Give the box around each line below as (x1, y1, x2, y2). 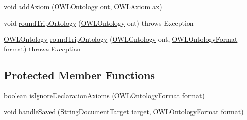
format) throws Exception (4, 43, 81, 53)
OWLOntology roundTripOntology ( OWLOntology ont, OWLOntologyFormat (4, 34, 238, 44)
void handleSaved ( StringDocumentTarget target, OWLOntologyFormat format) (4, 106, 244, 117)
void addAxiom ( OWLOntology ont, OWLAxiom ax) (4, 1, 162, 11)
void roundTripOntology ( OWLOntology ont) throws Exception (4, 17, 194, 28)
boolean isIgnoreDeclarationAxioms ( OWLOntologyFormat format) (4, 90, 205, 100)
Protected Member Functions (4, 67, 155, 82)
